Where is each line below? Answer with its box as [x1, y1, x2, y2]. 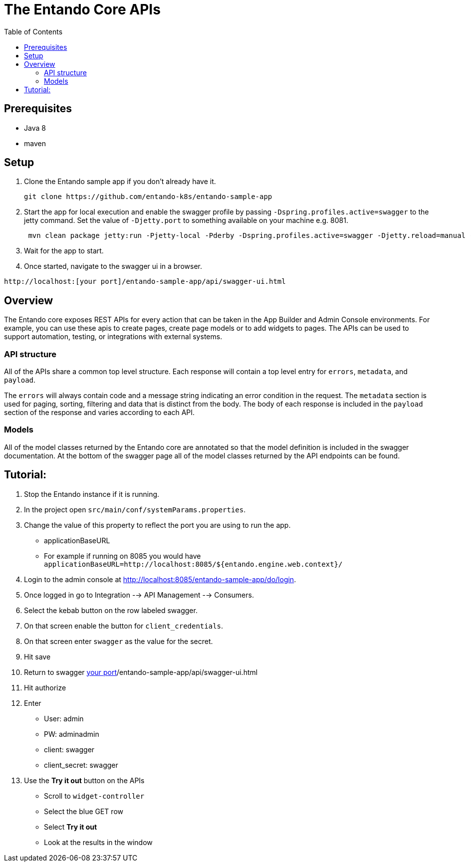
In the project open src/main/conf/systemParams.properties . [24, 505, 246, 514]
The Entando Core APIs [4, 1, 161, 18]
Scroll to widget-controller [44, 791, 145, 800]
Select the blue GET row [44, 807, 123, 816]
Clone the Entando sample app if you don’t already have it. [24, 177, 216, 186]
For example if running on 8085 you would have [44, 551, 201, 560]
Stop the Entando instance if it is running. [24, 489, 160, 498]
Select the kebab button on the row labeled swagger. [24, 606, 198, 615]
